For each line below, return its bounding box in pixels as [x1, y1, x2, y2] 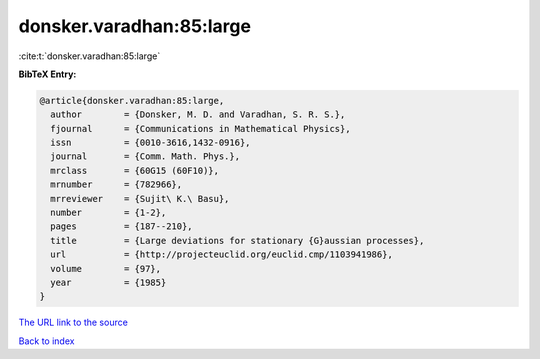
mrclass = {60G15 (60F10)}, [50, 165, 220, 176]
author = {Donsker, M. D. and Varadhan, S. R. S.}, [50, 109, 346, 120]
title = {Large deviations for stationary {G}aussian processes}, [50, 235, 425, 246]
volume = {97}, [50, 263, 162, 274]
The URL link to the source [18, 316, 129, 329]
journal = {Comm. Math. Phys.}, [50, 151, 240, 162]
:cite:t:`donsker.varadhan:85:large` [18, 50, 161, 62]
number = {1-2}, [50, 207, 167, 219]
